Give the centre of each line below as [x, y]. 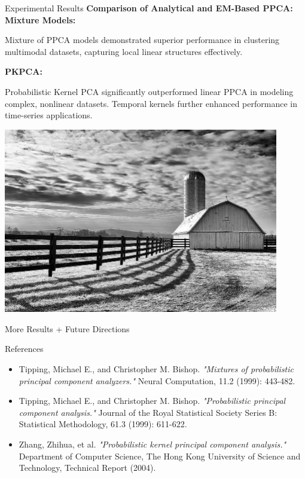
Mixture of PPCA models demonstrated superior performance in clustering [142, 40]
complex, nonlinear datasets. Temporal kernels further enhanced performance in [151, 103]
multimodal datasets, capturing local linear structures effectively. [124, 51]
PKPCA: [24, 71]
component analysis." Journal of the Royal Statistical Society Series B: [148, 412]
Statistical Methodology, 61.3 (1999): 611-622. [103, 424]
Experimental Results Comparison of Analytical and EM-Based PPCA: [149, 8]
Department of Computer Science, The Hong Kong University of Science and [160, 456]
